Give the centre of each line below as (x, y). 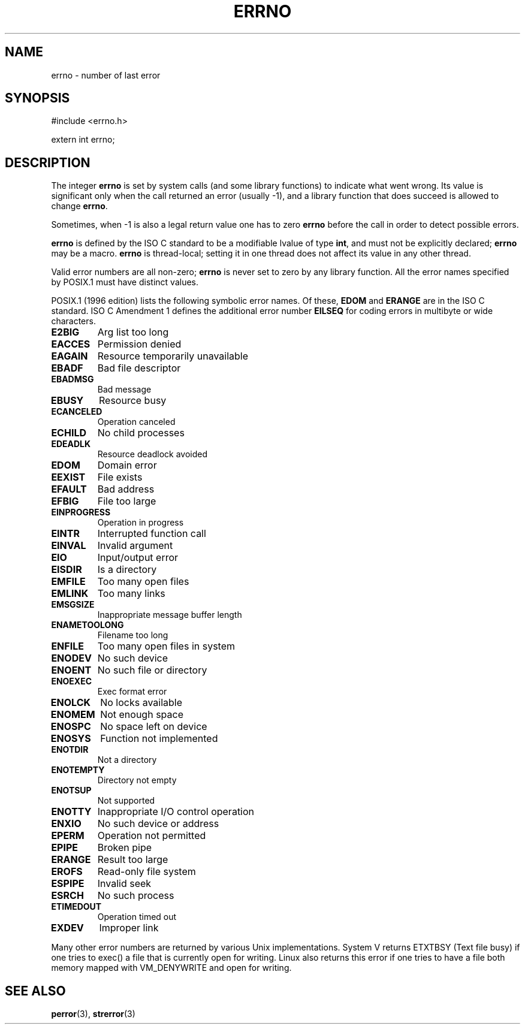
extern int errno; (83, 140)
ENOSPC (71, 727)
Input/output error (138, 558)
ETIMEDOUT (76, 907)
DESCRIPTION (48, 162)
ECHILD (69, 433)
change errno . (79, 206)
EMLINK (70, 594)
